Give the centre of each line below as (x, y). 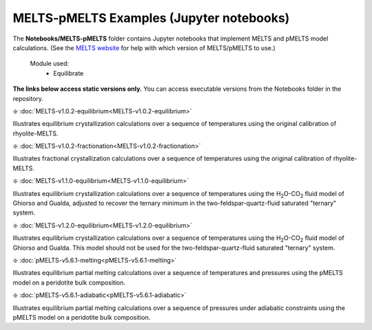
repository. (28, 98)
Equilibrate (69, 73)
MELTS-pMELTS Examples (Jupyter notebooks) (151, 18)
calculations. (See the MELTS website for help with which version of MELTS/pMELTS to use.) (144, 47)
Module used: (49, 64)
